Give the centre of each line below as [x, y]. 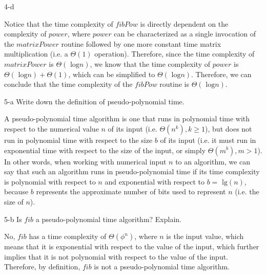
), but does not [229, 128]
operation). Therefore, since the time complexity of [175, 54]
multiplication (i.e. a [36, 54]
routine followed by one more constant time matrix [141, 43]
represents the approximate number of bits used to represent [131, 191]
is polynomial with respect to [50, 181]
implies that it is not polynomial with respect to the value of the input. [116, 256]
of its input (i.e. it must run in [208, 140]
